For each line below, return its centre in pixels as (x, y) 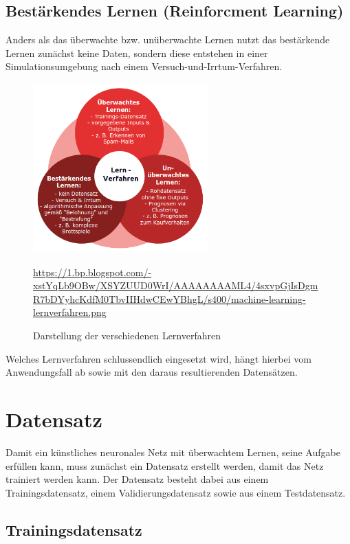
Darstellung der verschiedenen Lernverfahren (127, 336)
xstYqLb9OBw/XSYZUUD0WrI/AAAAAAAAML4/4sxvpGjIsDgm (176, 285)
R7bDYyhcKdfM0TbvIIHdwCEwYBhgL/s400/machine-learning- (169, 298)
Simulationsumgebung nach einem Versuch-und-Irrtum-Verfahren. (144, 66)
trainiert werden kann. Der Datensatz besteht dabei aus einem (137, 479)
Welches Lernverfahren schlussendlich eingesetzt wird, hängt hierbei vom (158, 358)
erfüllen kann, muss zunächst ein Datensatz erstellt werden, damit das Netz (165, 465)
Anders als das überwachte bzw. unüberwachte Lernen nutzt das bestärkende (168, 39)
